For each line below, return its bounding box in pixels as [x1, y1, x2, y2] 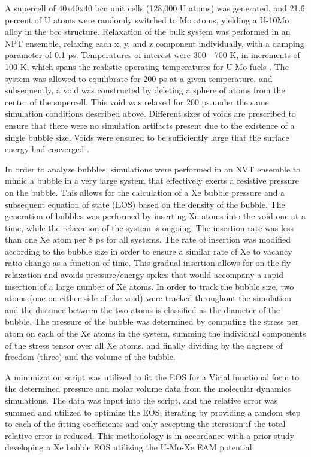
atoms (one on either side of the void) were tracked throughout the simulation [5, 292, 291, 304]
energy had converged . [5, 143, 89, 155]
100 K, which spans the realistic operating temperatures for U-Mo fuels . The [5, 60, 289, 72]
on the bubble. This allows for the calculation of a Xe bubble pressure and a [5, 186, 285, 198]
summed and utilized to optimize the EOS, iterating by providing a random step [5, 405, 301, 418]
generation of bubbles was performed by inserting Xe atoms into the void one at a [5, 210, 306, 222]
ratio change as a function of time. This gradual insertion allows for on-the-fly [5, 256, 291, 269]
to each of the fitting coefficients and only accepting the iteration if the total [5, 417, 286, 430]
